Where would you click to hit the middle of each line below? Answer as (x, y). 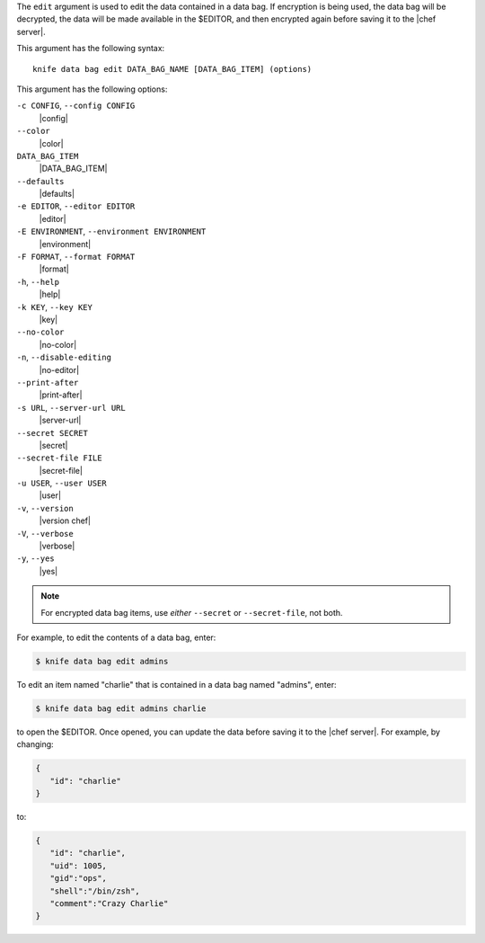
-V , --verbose (45, 533)
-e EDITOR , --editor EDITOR (76, 206)
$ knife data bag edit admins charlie (121, 708)
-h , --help (38, 281)
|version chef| (65, 520)
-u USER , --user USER (62, 483)
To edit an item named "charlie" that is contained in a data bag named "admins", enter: (176, 684)
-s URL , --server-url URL (71, 407)
